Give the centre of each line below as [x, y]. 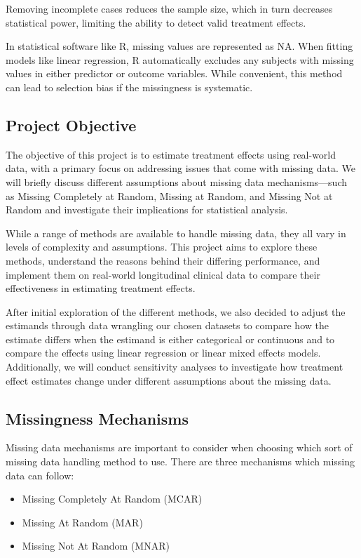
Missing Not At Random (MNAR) [96, 546]
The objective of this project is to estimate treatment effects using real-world [171, 154]
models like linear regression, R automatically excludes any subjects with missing [180, 59]
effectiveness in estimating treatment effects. [101, 288]
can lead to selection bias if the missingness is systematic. [129, 87]
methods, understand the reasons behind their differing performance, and [163, 260]
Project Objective [71, 125]
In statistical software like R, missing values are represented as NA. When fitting [179, 46]
